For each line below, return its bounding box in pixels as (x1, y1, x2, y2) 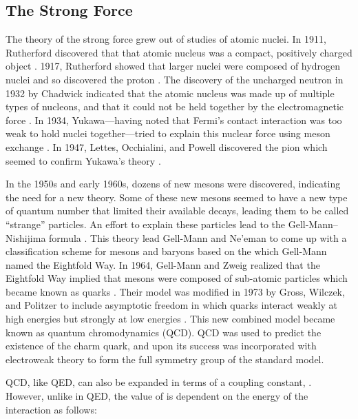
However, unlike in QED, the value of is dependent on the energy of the (6, 389, 308, 403)
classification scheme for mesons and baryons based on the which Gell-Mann (6, 244, 327, 258)
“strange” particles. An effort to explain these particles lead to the (6, 216, 286, 231)
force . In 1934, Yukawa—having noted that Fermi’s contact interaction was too (6, 112, 342, 127)
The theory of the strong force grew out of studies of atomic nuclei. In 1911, (6, 32, 326, 46)
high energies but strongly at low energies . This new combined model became (6, 311, 335, 326)
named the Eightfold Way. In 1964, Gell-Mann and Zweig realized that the (6, 257, 320, 272)
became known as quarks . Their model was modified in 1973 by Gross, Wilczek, (6, 284, 345, 298)
